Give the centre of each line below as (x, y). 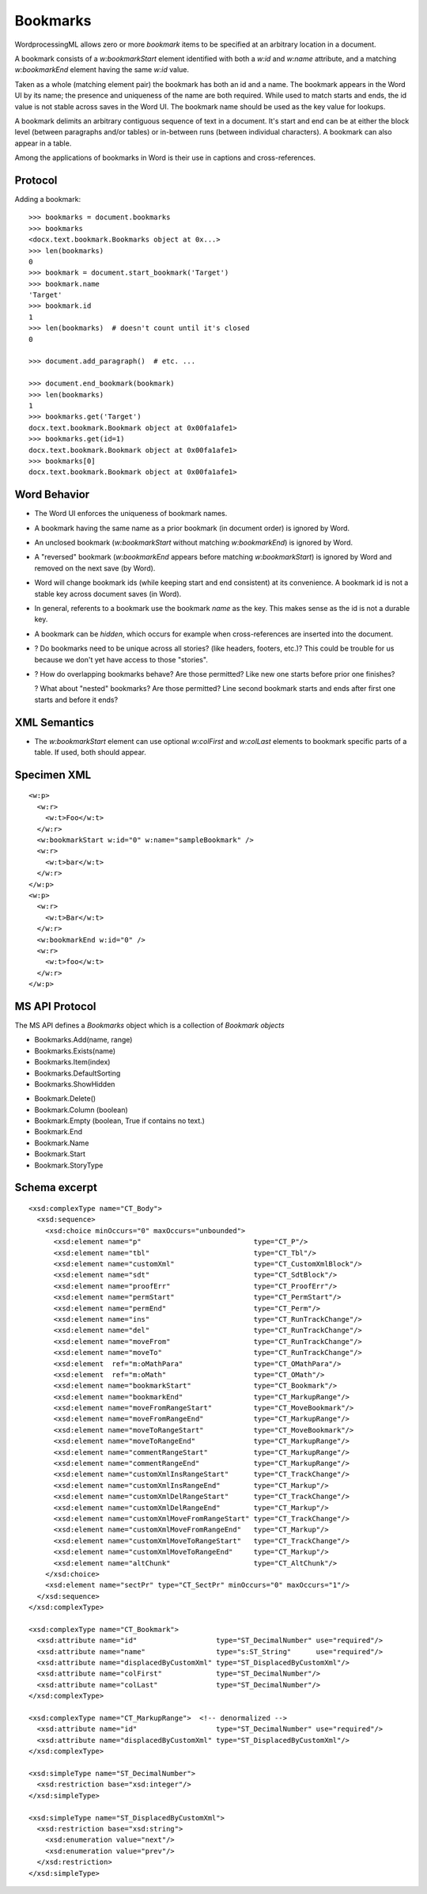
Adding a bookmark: (48, 199)
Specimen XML (53, 774)
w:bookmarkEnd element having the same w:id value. (102, 70)
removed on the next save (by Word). (95, 568)
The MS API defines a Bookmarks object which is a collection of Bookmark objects (149, 1025)
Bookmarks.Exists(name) (75, 1051)
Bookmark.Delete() (65, 1099)
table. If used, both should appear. (90, 753)
